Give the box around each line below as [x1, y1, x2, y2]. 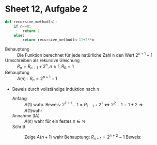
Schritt [12, 124, 26, 129]
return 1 [22, 28, 40, 33]
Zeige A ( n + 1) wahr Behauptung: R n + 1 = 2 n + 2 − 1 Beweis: [24, 133, 141, 141]
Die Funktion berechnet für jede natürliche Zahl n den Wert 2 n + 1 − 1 [17, 51, 153, 58]
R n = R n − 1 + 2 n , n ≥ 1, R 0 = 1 [17, 62, 74, 70]
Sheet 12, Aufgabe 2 [5, 3, 88, 15]
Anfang [12, 96, 27, 101]
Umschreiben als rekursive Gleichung [5, 57, 80, 63]
